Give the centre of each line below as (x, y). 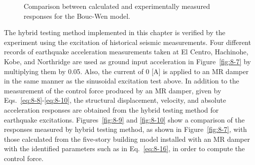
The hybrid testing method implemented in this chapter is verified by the (115, 32)
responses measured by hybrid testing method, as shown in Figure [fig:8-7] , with (126, 129)
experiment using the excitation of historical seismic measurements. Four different (127, 42)
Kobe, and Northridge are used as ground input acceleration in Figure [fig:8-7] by (127, 61)
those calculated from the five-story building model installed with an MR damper (127, 139)
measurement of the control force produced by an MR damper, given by (113, 90)
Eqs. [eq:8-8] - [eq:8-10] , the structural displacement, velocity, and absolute (115, 100)
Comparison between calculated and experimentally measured (117, 6)
